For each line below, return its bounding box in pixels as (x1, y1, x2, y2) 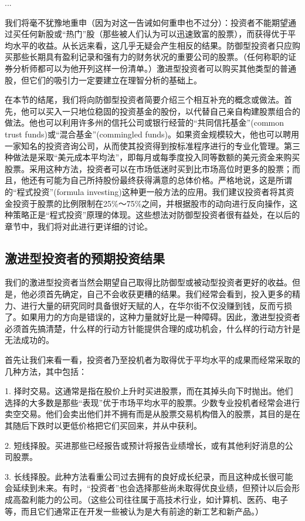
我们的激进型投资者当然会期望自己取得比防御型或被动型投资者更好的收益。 (5, 276, 292, 288)
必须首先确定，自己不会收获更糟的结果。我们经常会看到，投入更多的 (29, 288, 292, 300)
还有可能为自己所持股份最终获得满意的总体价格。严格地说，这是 (29, 174, 276, 186)
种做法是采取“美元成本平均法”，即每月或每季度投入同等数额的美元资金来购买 (5, 151, 300, 163)
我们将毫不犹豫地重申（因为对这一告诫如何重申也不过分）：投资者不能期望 (5, 16, 288, 28)
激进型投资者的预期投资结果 (5, 248, 165, 267)
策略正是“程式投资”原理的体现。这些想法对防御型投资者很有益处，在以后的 (12, 209, 300, 221)
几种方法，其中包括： (5, 365, 87, 377)
